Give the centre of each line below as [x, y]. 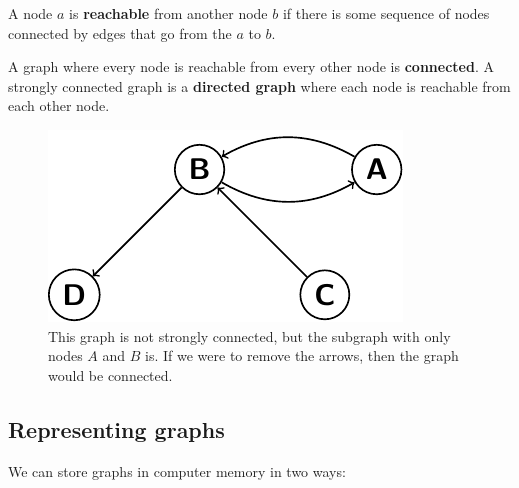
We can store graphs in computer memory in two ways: [177, 470]
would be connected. [110, 374]
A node [30, 13]
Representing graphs [116, 428]
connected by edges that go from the [120, 32]
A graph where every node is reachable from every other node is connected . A [251, 66]
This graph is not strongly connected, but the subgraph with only [249, 335]
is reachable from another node [168, 13]
